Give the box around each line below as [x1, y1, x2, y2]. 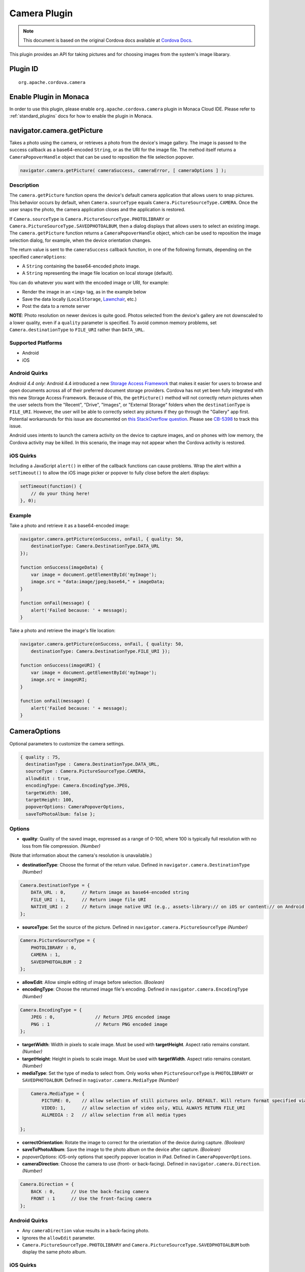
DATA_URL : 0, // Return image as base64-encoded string [30, 889, 189, 895]
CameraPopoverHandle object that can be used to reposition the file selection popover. [9, 154, 194, 160]
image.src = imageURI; [30, 677, 87, 683]
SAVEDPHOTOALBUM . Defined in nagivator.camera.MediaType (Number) [22, 1077, 179, 1083]
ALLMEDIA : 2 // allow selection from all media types [41, 1112, 187, 1118]
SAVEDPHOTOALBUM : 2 [30, 959, 82, 965]
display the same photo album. [22, 1249, 86, 1255]
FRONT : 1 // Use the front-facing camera [30, 1196, 152, 1202]
